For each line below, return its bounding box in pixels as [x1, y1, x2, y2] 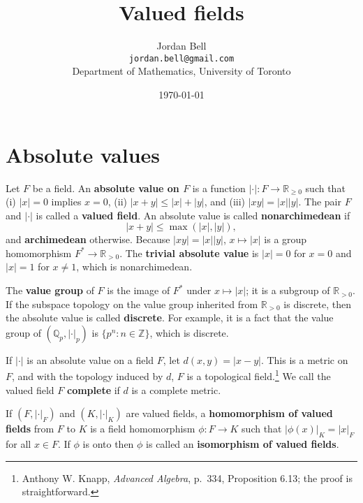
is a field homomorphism [90, 421, 195, 436]
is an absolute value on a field [27, 352, 154, 367]
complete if [66, 382, 120, 397]
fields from [6, 421, 54, 436]
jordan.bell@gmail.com [128, 53, 235, 64]
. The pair [298, 194, 341, 209]
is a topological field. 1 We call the [186, 367, 331, 384]
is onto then [82, 437, 134, 451]
